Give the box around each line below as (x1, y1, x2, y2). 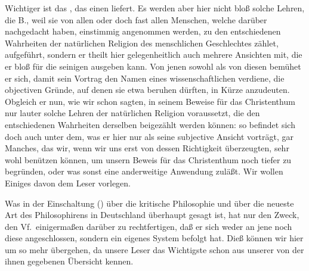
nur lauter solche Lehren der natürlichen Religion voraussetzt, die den (5, 107, 260, 119)
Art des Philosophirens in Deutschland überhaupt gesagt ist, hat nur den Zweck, (5, 208, 299, 221)
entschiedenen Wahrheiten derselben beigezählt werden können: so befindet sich (5, 118, 295, 130)
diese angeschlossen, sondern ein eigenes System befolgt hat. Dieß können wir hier (5, 232, 304, 244)
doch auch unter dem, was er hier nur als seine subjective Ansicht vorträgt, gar (5, 130, 294, 142)
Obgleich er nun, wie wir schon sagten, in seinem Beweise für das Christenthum (5, 95, 295, 107)
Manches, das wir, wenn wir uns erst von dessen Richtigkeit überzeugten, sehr (5, 142, 289, 154)
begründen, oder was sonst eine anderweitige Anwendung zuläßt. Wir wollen (5, 165, 283, 177)
